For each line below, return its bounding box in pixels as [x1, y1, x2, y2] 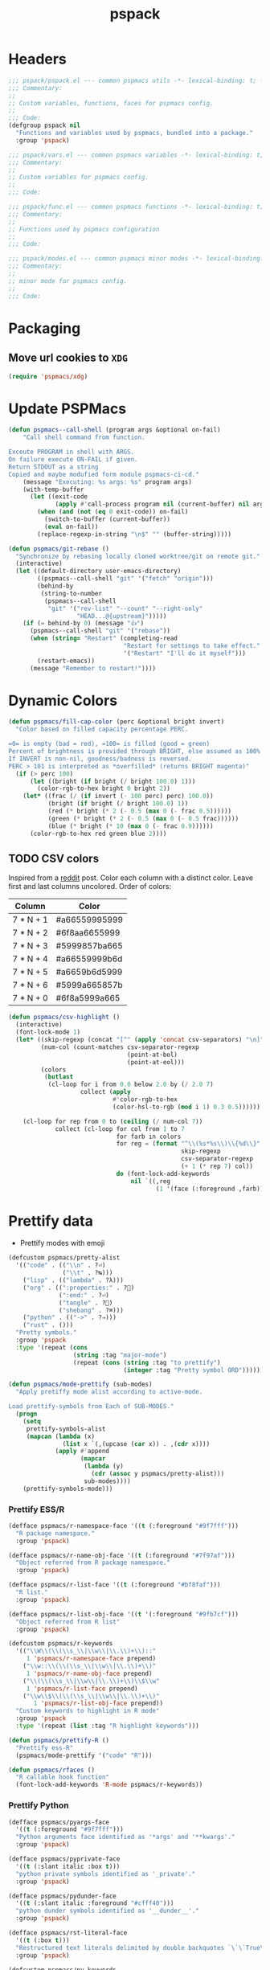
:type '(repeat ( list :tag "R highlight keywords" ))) [15, 1722, 199, 1730]
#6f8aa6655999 [55, 928, 121, 939]
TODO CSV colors [8, 851, 99, 865]
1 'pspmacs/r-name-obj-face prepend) [26, 1669, 153, 1677]
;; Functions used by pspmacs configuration [8, 225, 160, 233]
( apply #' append [55, 1448, 110, 1456]
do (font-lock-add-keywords [116, 1169, 211, 1177]
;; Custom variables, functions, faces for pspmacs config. [8, 99, 215, 107]
